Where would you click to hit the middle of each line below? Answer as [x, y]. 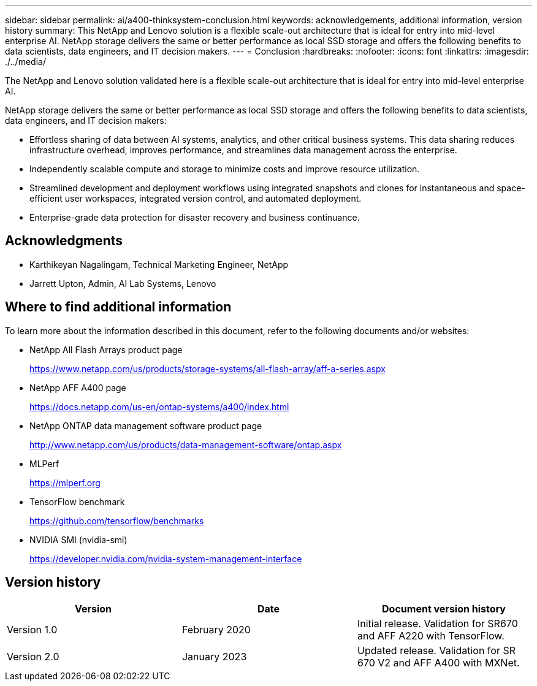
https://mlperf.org [65, 482]
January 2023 [214, 656]
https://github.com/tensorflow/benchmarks [117, 520]
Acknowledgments [64, 241]
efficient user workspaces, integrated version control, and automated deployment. [196, 198]
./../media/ [25, 62]
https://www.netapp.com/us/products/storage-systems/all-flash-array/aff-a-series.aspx [208, 368]
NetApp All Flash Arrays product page [106, 349]
